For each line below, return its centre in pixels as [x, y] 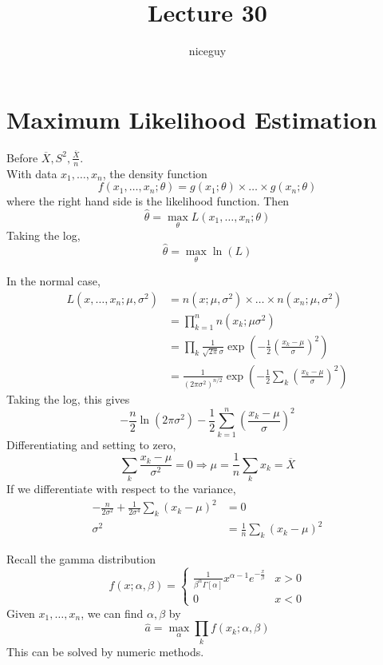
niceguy [207, 51]
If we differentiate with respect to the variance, [121, 489]
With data [32, 173]
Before [22, 157]
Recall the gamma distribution [81, 559]
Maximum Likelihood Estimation [192, 119]
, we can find [112, 613]
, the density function [155, 173]
